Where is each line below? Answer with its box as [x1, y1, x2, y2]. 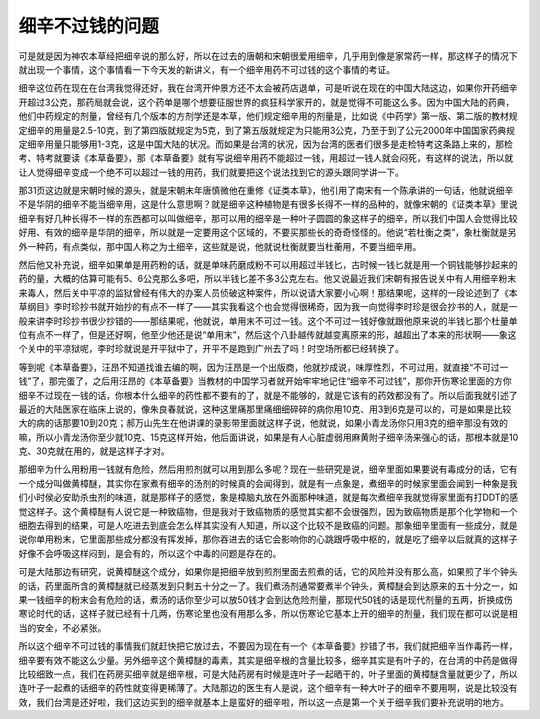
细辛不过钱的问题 [18, 15, 160, 37]
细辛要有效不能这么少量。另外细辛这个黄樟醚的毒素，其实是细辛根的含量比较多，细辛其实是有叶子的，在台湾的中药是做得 [18, 654, 518, 666]
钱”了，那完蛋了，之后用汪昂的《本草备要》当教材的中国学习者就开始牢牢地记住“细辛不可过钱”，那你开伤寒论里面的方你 [18, 375, 512, 387]
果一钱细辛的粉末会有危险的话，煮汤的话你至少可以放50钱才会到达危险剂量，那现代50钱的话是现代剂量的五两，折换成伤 [18, 594, 514, 605]
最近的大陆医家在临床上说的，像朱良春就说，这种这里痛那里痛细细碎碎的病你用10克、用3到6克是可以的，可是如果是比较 [18, 403, 512, 415]
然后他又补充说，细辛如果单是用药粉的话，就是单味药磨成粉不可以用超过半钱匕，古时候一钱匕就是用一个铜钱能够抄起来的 [18, 259, 518, 271]
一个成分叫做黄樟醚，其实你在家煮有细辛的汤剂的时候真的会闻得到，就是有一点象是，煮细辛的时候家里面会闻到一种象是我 [18, 477, 518, 489]
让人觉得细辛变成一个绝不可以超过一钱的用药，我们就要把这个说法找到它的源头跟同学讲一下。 [18, 166, 404, 178]
